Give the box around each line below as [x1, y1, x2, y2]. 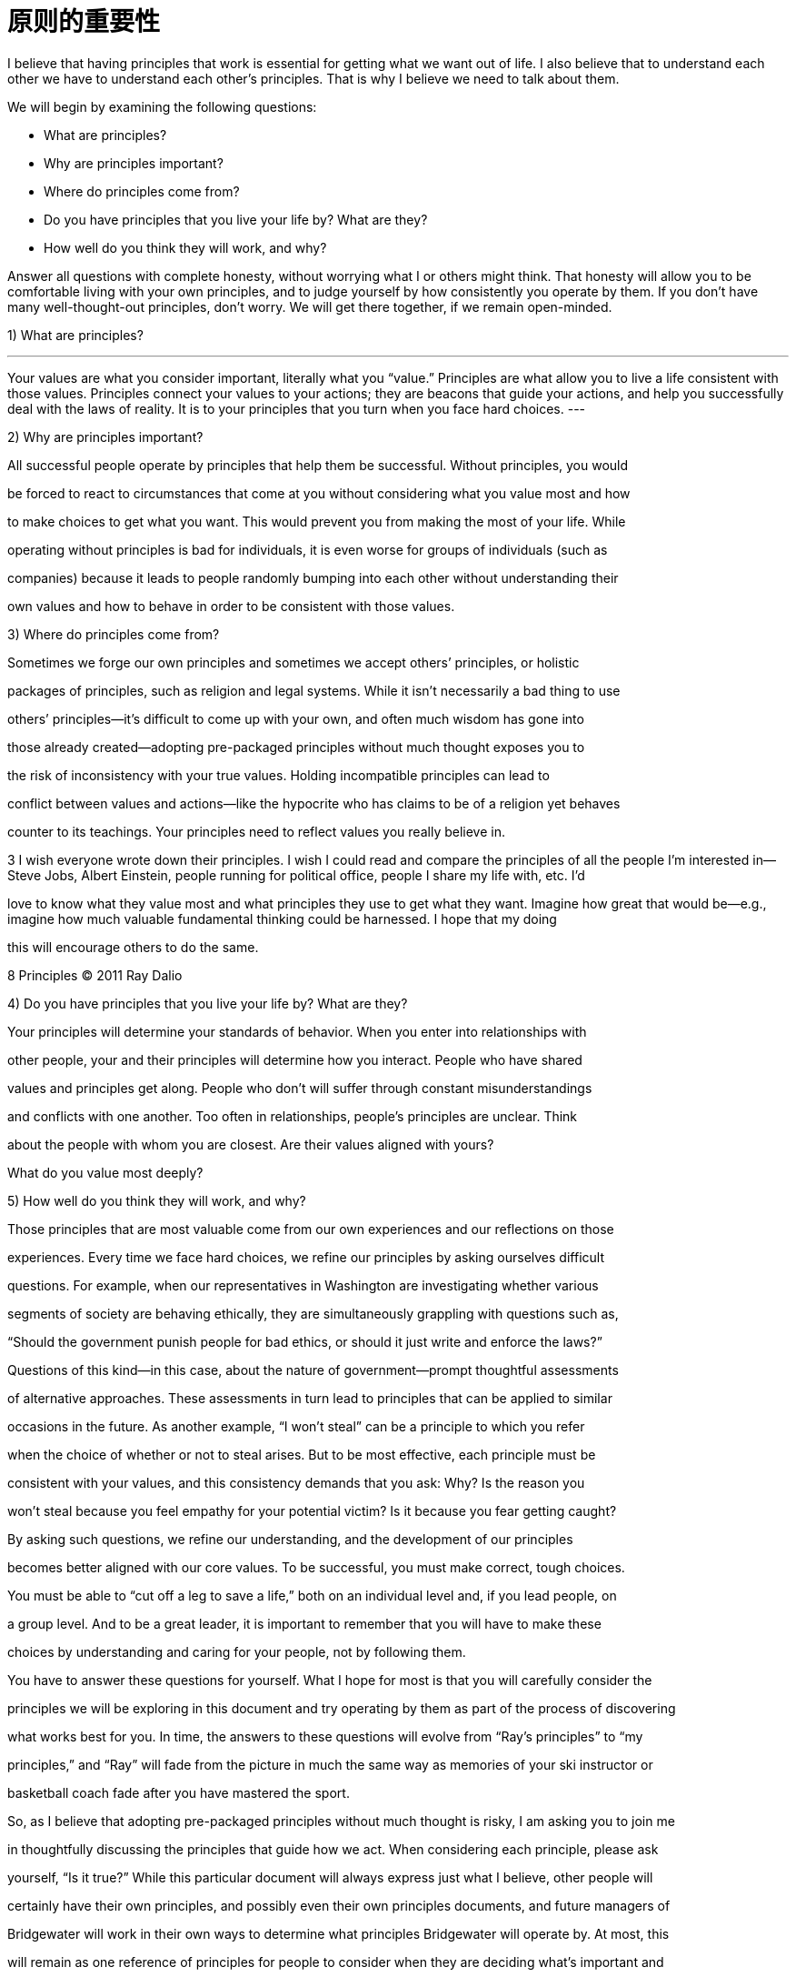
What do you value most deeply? [7, 1164, 204, 1180]
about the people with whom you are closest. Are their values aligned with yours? [7, 1136, 494, 1152]
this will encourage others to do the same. [7, 938, 259, 955]
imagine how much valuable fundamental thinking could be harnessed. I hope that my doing [7, 910, 557, 927]
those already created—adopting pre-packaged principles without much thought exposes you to [7, 738, 585, 755]
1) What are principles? [7, 326, 144, 343]
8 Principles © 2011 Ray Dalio [7, 967, 183, 983]
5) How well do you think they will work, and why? [7, 1192, 306, 1209]
